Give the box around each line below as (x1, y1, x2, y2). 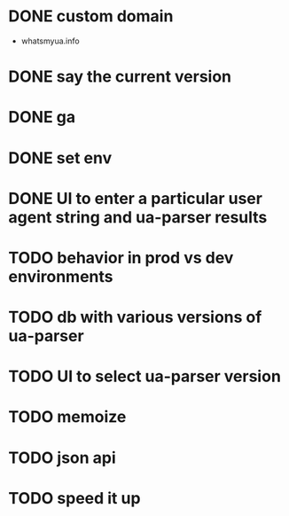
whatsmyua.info (20, 35, 81, 46)
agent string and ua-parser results (8, 207, 268, 227)
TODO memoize (8, 407, 127, 427)
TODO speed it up (8, 488, 141, 508)
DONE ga (8, 107, 76, 128)
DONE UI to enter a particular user (8, 188, 263, 208)
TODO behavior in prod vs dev (8, 247, 234, 268)
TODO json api (8, 448, 116, 467)
